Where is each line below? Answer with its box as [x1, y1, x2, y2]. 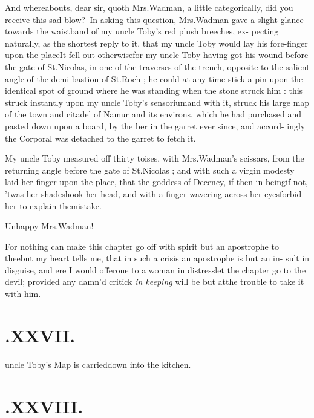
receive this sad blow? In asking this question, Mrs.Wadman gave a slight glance [5, 13, 304, 25]
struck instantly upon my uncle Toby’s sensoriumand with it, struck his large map [5, 96, 310, 108]
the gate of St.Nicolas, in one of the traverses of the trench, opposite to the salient [5, 60, 310, 73]
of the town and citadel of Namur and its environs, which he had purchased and [5, 108, 301, 120]
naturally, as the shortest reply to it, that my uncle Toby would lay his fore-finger [5, 36, 308, 49]
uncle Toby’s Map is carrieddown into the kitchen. [5, 358, 191, 370]
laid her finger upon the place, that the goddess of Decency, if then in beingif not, [5, 175, 308, 188]
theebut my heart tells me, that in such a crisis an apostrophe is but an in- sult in [5, 252, 310, 264]
